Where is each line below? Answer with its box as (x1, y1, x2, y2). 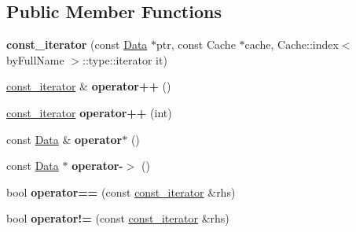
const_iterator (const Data (6, 36, 148, 53)
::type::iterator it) (83, 51, 167, 68)
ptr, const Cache (156, 36, 236, 53)
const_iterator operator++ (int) (6, 104, 172, 120)
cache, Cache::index (244, 36, 339, 53)
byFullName (6, 51, 64, 68)
